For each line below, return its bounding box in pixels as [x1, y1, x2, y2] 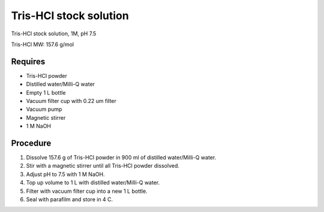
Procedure [11, 138, 52, 148]
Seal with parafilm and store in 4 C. [26, 196, 113, 203]
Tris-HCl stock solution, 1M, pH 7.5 [11, 30, 97, 37]
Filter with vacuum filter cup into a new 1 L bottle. [26, 187, 148, 195]
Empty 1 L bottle [26, 89, 66, 96]
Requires [11, 56, 46, 66]
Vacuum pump [26, 105, 62, 113]
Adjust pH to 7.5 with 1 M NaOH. [26, 171, 105, 178]
